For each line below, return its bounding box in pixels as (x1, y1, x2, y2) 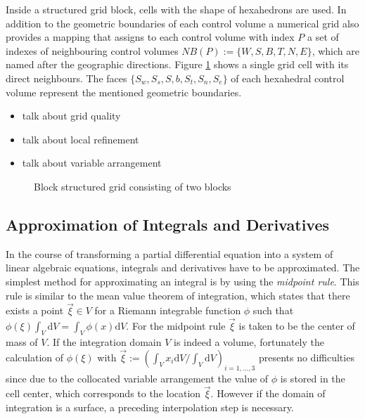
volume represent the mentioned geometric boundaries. (6, 84, 242, 99)
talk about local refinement (22, 131, 139, 146)
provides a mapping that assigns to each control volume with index (6, 30, 295, 44)
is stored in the (280, 370, 345, 385)
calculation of (6, 349, 64, 364)
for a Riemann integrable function (94, 303, 241, 318)
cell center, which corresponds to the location (6, 386, 201, 401)
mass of (6, 334, 38, 349)
